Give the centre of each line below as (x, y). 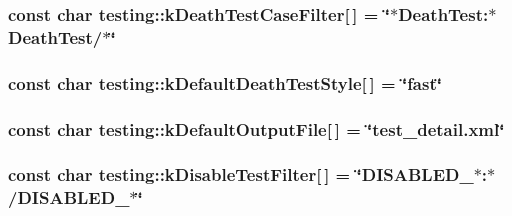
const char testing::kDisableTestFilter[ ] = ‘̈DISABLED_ (241, 174)
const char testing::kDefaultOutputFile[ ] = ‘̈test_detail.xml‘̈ (256, 128)
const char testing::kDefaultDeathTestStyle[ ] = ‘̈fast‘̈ (225, 82)
